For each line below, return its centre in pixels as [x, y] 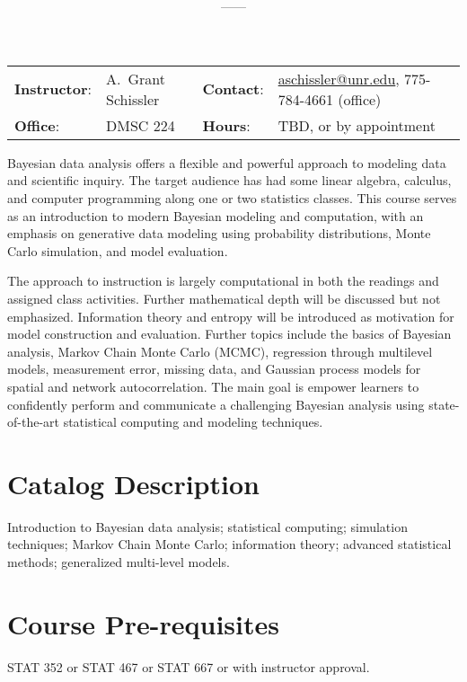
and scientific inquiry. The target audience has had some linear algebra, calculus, [229, 180]
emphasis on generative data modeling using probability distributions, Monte [219, 233]
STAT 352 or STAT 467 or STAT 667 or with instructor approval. [189, 666]
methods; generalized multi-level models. [119, 562]
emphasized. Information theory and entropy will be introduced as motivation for [231, 316]
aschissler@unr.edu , [339, 78]
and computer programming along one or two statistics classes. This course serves [232, 197]
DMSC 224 [141, 125]
